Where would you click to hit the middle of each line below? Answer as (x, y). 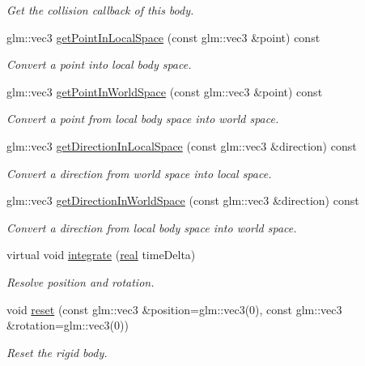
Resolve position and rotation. (81, 281)
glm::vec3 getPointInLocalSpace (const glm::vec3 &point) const (163, 37)
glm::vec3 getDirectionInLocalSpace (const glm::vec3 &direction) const (182, 145)
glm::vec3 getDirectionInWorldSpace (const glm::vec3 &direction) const (183, 200)
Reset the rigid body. (57, 352)
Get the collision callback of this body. (100, 10)
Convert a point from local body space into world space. (143, 119)
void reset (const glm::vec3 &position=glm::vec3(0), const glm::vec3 (174, 309)
